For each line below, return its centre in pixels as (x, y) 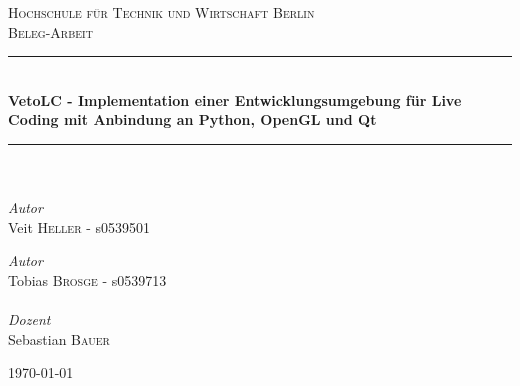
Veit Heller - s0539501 (79, 226)
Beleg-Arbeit (50, 31)
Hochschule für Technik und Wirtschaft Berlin (161, 12)
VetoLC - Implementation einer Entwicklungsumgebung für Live (235, 99)
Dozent (29, 319)
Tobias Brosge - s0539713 (87, 279)
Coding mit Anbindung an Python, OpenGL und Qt (192, 119)
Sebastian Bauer (59, 338)
